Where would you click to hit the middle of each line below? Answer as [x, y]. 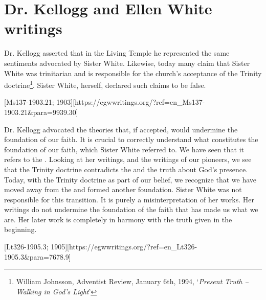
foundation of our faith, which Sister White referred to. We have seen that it [124, 149]
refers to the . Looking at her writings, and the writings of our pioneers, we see [128, 159]
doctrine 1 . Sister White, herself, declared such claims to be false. [105, 84]
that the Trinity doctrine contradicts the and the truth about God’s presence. [126, 169]
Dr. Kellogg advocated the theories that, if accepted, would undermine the [121, 129]
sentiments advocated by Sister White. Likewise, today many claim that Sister [127, 63]
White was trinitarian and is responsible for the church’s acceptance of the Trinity [133, 73]
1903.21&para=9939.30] [41, 112]
